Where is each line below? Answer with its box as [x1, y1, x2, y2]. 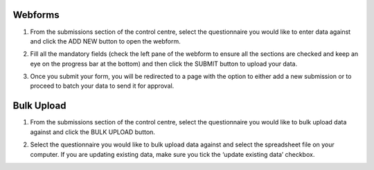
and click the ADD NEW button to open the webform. [30, 37, 181, 45]
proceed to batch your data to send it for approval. [30, 82, 175, 90]
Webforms [12, 9, 60, 21]
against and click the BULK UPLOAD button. [30, 128, 156, 136]
